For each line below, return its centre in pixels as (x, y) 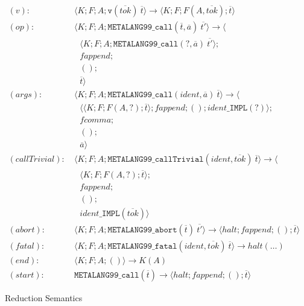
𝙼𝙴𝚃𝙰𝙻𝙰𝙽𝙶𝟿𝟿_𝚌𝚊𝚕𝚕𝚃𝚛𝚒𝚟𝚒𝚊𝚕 (156, 160)
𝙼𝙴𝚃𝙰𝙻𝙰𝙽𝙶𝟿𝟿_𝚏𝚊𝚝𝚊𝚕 (142, 247)
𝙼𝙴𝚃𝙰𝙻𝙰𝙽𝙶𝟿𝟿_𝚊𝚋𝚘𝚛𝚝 (142, 230)
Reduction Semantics (44, 298)
